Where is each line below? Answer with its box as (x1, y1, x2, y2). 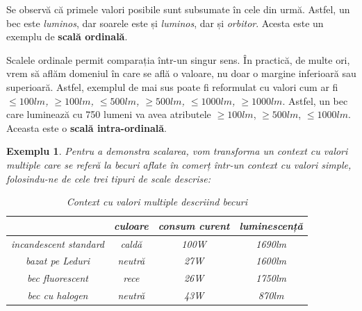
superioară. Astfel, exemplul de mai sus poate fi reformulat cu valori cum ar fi (6, 79, 338, 94)
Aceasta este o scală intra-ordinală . (6, 120, 167, 135)
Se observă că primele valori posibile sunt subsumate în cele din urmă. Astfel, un (6, 2, 350, 16)
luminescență (239, 218, 303, 233)
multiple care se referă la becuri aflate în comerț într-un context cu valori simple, (6, 157, 352, 171)
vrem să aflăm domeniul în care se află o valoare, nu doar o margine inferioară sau (6, 66, 356, 81)
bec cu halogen (27, 288, 88, 303)
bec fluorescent (27, 271, 88, 285)
